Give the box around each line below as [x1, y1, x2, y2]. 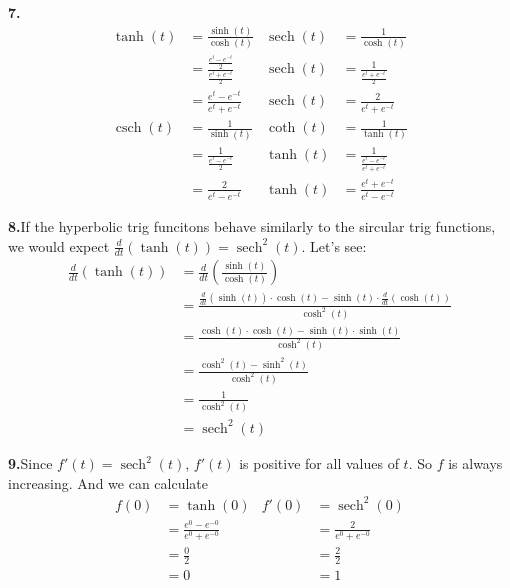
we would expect [8, 235, 110, 256]
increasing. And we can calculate [8, 472, 208, 493]
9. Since [8, 453, 53, 473]
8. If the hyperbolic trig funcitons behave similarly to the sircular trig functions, [8, 215, 496, 236]
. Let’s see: [301, 235, 367, 256]
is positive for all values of [239, 453, 399, 473]
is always [448, 453, 503, 473]
